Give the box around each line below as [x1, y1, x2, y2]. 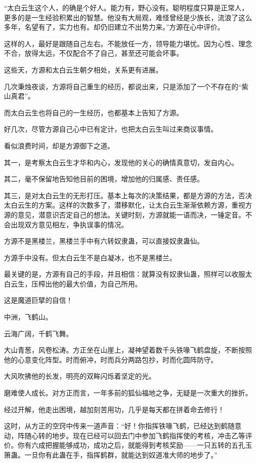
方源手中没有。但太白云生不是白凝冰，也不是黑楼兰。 [4, 252, 176, 262]
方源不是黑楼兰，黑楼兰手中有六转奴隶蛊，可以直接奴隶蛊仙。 [4, 236, 204, 246]
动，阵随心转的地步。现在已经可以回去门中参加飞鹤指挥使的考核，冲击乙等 [4, 430, 245, 440]
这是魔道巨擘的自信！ [4, 295, 73, 305]
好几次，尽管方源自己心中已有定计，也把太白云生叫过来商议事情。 [4, 124, 218, 134]
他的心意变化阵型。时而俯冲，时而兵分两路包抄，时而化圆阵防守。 [4, 354, 218, 364]
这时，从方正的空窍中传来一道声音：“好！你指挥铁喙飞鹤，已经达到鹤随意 [4, 421, 242, 431]
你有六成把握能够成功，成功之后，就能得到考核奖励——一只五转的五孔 [17, 440, 245, 450]
